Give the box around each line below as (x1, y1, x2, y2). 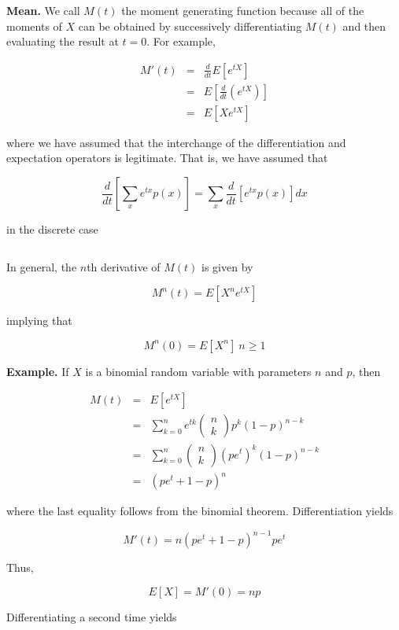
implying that (6, 312, 72, 329)
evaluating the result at (6, 33, 119, 50)
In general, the (6, 258, 77, 274)
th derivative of (87, 258, 161, 274)
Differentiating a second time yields (6, 608, 177, 624)
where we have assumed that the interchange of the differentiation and (6, 134, 346, 150)
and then (342, 17, 386, 34)
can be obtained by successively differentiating (78, 17, 302, 34)
